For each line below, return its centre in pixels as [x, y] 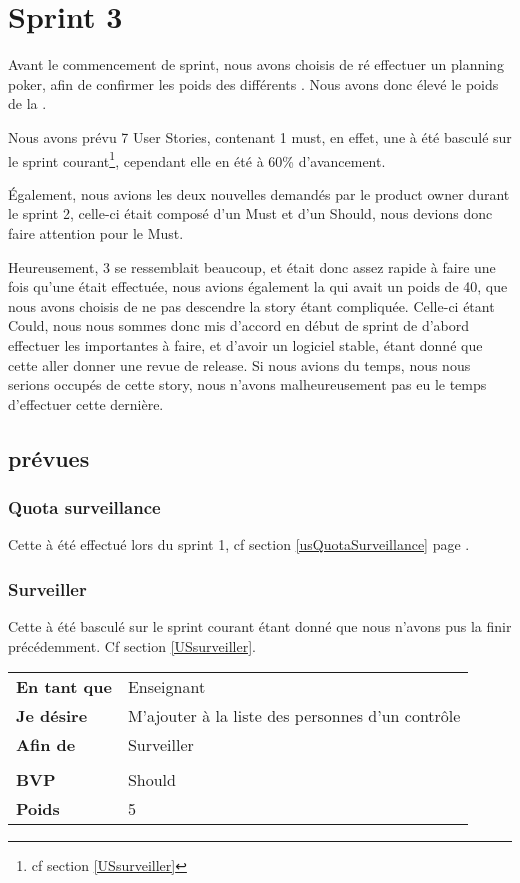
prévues [49, 457]
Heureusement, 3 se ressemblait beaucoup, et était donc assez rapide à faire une [252, 266]
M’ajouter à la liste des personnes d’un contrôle [294, 716]
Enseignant [166, 687]
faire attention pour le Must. [96, 232]
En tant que [64, 687]
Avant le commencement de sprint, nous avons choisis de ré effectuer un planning [256, 64]
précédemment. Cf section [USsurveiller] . [132, 645]
